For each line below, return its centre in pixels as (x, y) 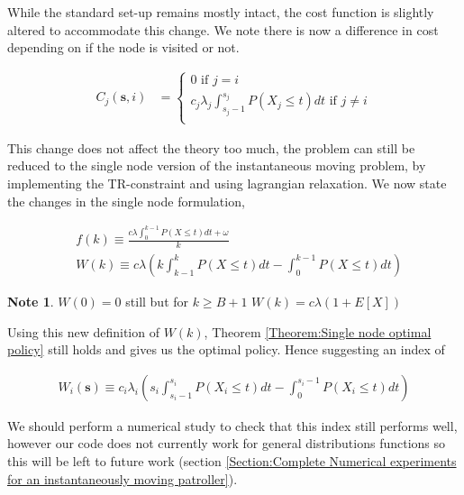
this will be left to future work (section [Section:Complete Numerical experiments (232, 460)
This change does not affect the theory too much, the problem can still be (211, 147)
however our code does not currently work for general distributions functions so (227, 443)
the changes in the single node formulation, (126, 201)
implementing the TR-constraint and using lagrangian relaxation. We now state (227, 183)
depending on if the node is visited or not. (123, 47)
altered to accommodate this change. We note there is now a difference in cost (223, 29)
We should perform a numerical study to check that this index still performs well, (232, 425)
